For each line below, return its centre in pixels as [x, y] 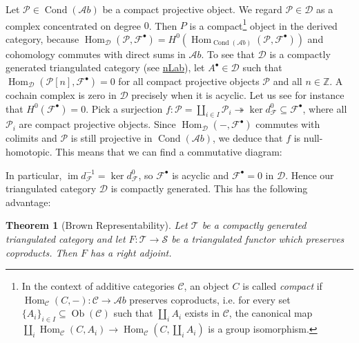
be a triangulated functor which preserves [258, 238]
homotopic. [29, 152]
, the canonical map [271, 313]
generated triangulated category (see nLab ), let [105, 67]
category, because [42, 38]
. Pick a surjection [124, 108]
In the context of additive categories [98, 286]
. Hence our [310, 175]
